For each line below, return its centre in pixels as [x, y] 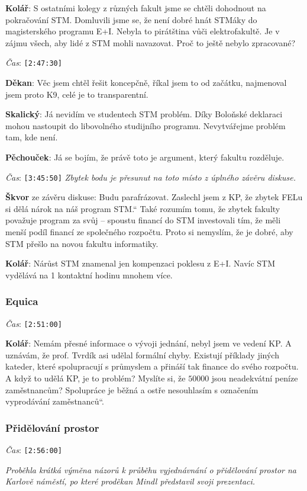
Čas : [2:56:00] [34, 450]
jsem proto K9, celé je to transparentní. [77, 94]
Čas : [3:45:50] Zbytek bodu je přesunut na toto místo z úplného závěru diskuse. [151, 177]
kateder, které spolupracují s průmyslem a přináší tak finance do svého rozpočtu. [152, 366]
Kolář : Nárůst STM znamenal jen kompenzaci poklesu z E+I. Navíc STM [140, 263]
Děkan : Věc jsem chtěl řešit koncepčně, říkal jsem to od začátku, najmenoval [146, 83]
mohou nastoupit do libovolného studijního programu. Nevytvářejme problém [146, 125]
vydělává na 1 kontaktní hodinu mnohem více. [89, 275]
